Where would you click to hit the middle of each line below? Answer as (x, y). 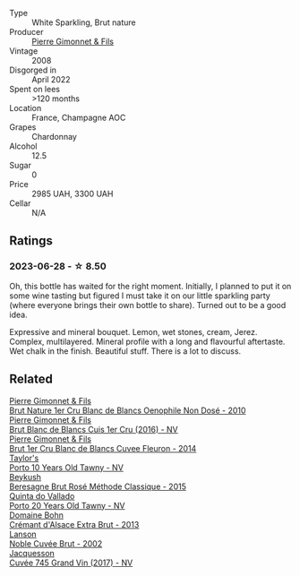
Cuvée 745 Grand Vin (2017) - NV (71, 563)
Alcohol (23, 146)
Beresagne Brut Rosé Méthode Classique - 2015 (98, 486)
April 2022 (51, 79)
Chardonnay (55, 137)
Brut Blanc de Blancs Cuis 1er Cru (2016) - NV (94, 429)
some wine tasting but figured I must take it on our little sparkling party (140, 296)
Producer (26, 32)
